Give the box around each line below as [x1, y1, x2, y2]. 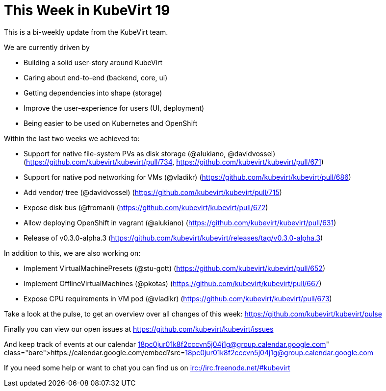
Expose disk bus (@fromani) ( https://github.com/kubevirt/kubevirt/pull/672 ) [24, 203, 268, 212]
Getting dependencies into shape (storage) [24, 88, 162, 97]
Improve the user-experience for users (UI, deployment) [24, 103, 205, 112]
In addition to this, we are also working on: [4, 248, 141, 257]
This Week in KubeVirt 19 [4, 2, 170, 19]
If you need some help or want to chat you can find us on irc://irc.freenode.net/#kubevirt [4, 363, 290, 372]
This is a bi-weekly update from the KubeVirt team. [4, 27, 168, 36]
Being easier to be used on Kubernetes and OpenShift [24, 119, 198, 127]
